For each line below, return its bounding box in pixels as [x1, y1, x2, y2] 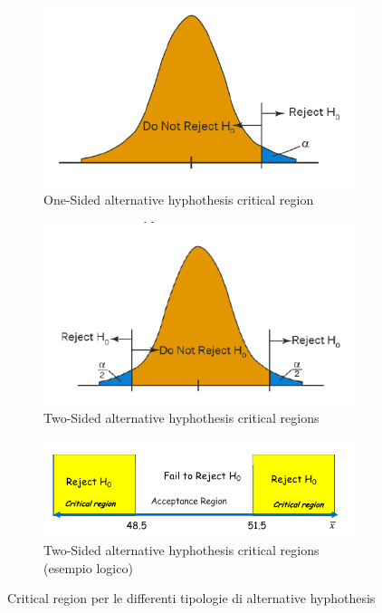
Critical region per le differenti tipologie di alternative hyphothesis [7, 589, 376, 608]
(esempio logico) [43, 558, 133, 577]
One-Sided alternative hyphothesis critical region [43, 190, 314, 209]
